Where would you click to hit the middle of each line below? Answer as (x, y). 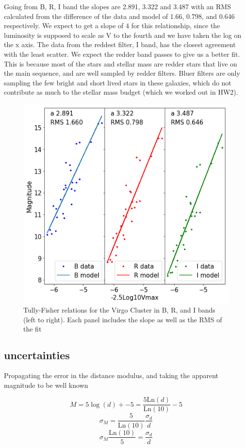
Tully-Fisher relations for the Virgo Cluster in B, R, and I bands (119, 310)
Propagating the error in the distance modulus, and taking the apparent (111, 375)
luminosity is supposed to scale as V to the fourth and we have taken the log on (123, 35)
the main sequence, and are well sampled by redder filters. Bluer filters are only (122, 73)
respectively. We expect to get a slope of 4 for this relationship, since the (112, 25)
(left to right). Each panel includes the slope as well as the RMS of (123, 319)
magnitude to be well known (46, 385)
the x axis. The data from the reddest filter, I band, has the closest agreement (120, 44)
